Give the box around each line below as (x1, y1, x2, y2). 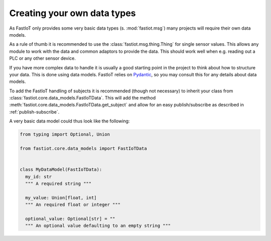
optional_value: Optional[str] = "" (25, 216, 115, 221)
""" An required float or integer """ (25, 202, 120, 208)
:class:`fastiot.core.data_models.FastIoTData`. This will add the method (9, 95, 156, 101)
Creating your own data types (9, 8, 136, 19)
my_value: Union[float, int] (25, 195, 97, 200)
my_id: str (25, 174, 52, 179)
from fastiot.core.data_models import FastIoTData (20, 146, 148, 151)
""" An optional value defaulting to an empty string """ (25, 223, 171, 228)
